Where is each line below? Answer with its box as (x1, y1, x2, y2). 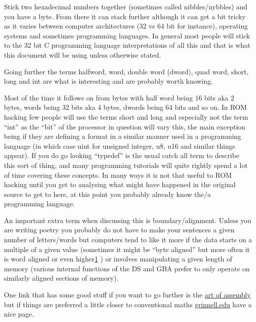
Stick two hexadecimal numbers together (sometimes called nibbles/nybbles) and (4, 1, 248, 11)
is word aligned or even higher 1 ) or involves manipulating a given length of (4, 254, 232, 264)
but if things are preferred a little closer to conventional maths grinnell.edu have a (4, 299, 252, 309)
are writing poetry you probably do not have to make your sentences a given (4, 225, 235, 235)
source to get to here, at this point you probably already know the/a (4, 189, 211, 199)
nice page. (4, 309, 34, 319)
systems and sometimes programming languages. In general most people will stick (4, 30, 250, 40)
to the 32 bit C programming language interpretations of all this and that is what (4, 40, 251, 50)
